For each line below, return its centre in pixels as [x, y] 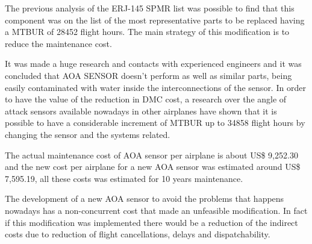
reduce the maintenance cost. [58, 43]
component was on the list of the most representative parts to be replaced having [155, 20]
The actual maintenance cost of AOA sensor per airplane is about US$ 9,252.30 [151, 155]
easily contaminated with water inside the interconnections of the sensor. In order [155, 87]
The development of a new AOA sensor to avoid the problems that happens [145, 199]
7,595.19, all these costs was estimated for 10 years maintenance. [124, 178]
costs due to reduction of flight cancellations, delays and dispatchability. [138, 234]
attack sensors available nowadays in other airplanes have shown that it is [141, 111]
